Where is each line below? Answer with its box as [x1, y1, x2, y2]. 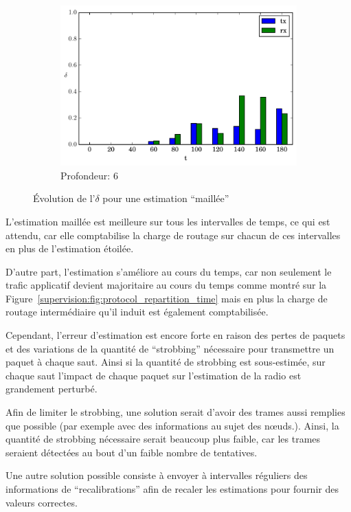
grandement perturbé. [5, 381, 98, 396]
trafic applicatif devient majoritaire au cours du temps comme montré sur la [5, 278, 327, 292]
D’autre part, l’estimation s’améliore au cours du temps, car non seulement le [5, 264, 332, 278]
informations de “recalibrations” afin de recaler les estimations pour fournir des [5, 482, 339, 496]
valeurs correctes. [5, 495, 78, 509]
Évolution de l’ [33, 191, 95, 205]
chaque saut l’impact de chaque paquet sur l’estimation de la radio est [5, 368, 302, 382]
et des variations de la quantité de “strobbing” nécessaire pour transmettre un [5, 341, 335, 355]
